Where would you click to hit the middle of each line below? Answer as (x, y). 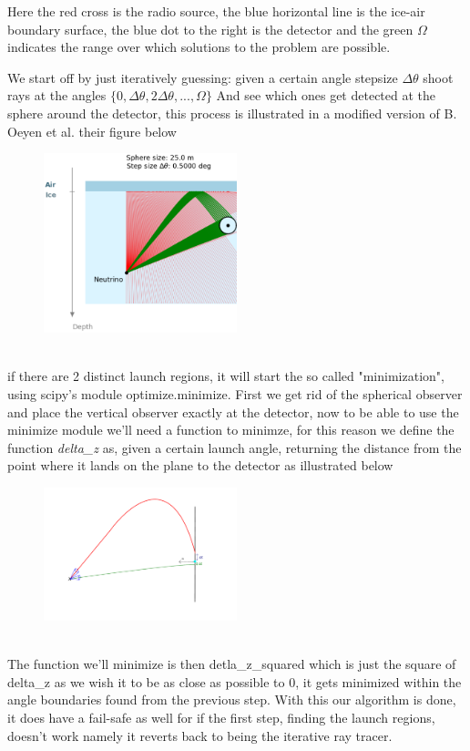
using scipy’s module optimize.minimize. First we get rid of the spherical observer (235, 394)
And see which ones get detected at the (326, 95)
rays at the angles (57, 95)
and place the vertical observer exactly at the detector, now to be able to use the (233, 412)
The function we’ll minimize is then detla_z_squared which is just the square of (232, 664)
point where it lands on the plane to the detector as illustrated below (200, 465)
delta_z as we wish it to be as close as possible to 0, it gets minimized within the (235, 681)
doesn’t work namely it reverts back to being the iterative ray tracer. (200, 735)
